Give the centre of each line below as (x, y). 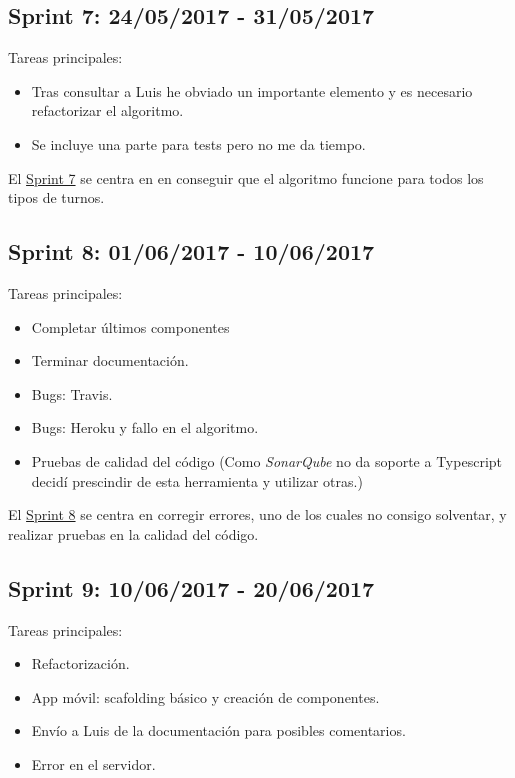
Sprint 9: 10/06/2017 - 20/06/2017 (191, 587)
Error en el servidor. (93, 763)
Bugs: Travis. (72, 393)
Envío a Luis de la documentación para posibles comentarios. (218, 730)
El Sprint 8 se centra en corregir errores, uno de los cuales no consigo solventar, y (257, 514)
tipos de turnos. (56, 197)
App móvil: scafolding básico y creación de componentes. (205, 696)
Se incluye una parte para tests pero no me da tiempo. (198, 143)
